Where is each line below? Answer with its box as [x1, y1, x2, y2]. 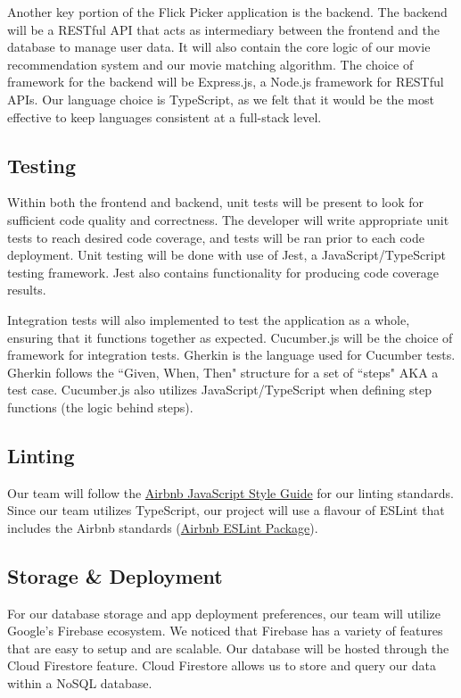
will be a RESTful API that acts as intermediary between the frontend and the [7, 20, 440, 38]
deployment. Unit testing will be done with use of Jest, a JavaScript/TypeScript [7, 245, 446, 264]
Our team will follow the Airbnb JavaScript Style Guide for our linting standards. [7, 483, 454, 502]
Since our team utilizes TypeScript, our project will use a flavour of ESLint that [7, 501, 445, 519]
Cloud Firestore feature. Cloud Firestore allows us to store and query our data [7, 656, 436, 675]
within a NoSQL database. [7, 674, 152, 693]
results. [7, 280, 46, 299]
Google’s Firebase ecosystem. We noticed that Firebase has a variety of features [7, 621, 443, 640]
